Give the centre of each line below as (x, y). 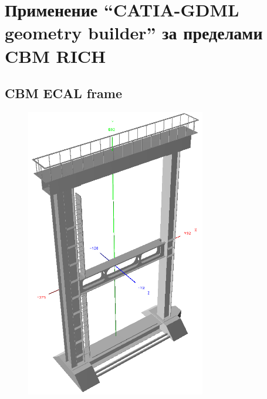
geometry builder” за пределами (134, 33)
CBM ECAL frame (64, 93)
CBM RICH (55, 56)
